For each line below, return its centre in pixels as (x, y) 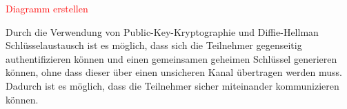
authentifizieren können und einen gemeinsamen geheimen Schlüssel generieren (171, 58)
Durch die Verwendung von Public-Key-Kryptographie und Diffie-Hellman (162, 31)
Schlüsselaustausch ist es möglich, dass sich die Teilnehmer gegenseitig (154, 45)
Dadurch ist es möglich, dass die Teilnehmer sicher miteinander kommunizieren (172, 85)
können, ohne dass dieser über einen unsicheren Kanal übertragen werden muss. (174, 72)
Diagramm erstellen (47, 8)
